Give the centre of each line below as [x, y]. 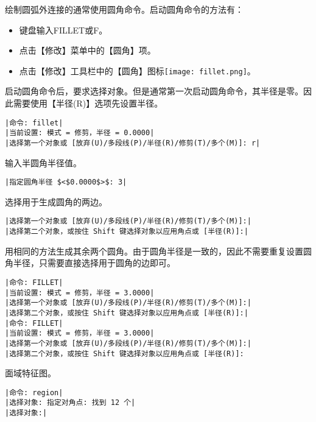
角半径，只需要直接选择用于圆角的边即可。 [90, 263]
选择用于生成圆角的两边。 [56, 201]
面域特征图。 [30, 373]
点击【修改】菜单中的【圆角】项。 [87, 50]
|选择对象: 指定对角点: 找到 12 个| [70, 403]
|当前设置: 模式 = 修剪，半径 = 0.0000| [80, 133]
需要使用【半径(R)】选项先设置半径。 [88, 103]
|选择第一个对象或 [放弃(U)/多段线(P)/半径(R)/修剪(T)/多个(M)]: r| [133, 143]
